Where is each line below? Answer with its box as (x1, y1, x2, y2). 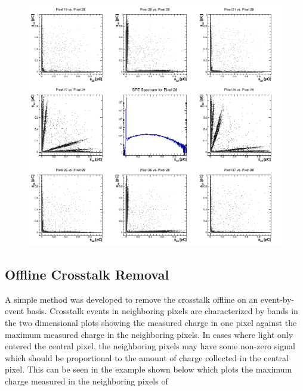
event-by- (260, 293, 295, 305)
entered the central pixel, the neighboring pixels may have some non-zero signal (5, 340, 295, 352)
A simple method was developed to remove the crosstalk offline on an (5, 293, 258, 305)
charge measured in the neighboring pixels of (5, 374, 168, 387)
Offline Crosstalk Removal (5, 265, 169, 284)
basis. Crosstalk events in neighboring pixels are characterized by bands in (26, 305, 298, 317)
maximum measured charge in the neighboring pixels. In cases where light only (5, 328, 293, 340)
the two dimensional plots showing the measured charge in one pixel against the (5, 316, 297, 329)
